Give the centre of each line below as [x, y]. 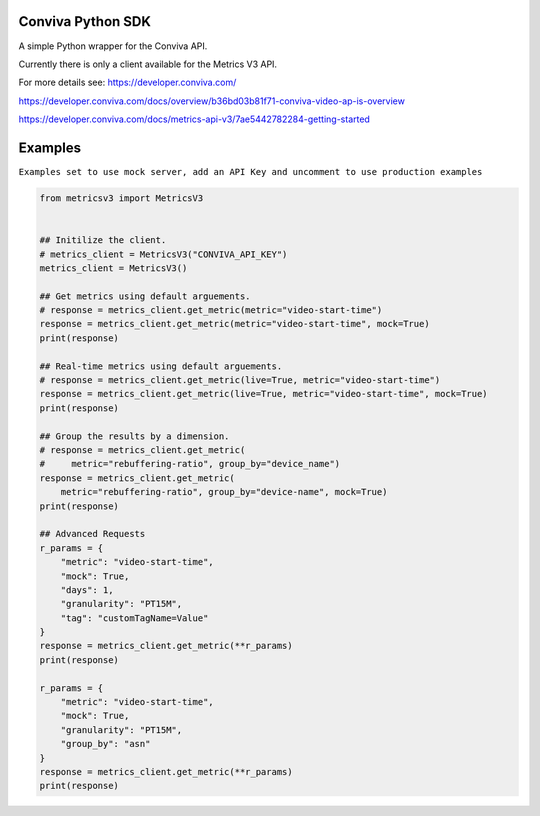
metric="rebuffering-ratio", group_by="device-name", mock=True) [224, 492]
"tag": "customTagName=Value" [134, 618]
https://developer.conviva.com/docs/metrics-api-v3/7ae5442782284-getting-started [194, 119]
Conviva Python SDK [85, 21]
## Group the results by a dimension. [134, 436]
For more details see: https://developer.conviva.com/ [127, 82]
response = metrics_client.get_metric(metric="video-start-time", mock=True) [234, 324]
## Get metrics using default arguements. [145, 296]
